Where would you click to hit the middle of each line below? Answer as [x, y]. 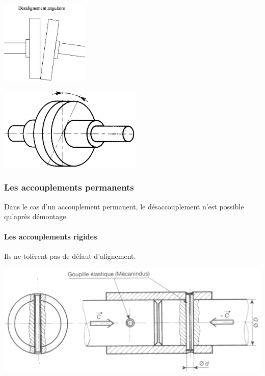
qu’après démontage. [36, 216]
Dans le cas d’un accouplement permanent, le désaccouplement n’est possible [124, 206]
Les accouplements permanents [69, 187]
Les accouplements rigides [51, 236]
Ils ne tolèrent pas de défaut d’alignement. [70, 256]
